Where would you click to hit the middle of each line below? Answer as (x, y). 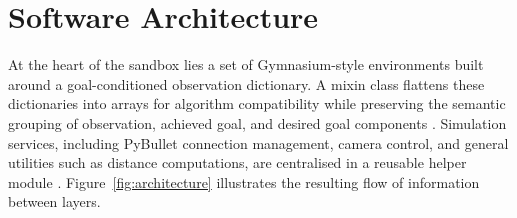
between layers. (54, 201)
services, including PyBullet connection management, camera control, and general (258, 142)
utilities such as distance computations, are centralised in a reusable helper (237, 162)
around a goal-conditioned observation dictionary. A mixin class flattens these (246, 83)
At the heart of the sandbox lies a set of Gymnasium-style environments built (246, 64)
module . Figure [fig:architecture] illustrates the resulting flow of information (244, 181)
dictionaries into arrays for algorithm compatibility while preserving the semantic (257, 103)
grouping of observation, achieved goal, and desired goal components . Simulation (257, 122)
